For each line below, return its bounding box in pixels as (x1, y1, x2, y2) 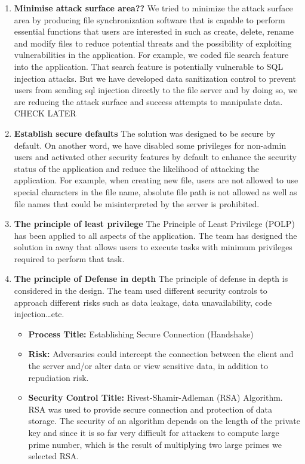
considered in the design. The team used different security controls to (14, 284, 267, 297)
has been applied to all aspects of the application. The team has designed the (14, 229, 297, 241)
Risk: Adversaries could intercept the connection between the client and (28, 348, 294, 360)
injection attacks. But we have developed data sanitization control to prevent (14, 72, 296, 84)
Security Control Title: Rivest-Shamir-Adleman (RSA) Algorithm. (28, 391, 283, 404)
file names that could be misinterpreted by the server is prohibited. (14, 197, 260, 210)
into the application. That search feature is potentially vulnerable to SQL (14, 60, 284, 72)
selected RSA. (28, 450, 79, 462)
